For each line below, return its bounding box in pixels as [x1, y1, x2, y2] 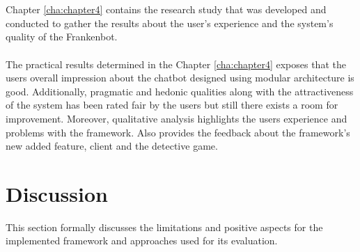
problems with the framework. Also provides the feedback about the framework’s [6, 125, 350, 139]
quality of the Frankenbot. [6, 29, 118, 44]
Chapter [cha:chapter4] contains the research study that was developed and [6, 2, 327, 17]
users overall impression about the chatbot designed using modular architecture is [6, 70, 354, 85]
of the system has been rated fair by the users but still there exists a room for [6, 97, 338, 112]
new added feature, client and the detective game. [6, 139, 218, 153]
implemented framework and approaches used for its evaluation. [6, 233, 278, 248]
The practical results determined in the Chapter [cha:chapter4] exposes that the [6, 56, 346, 71]
